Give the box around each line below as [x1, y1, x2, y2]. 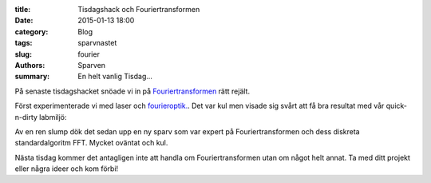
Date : [14, 16, 34, 26]
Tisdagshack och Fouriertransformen [77, 5, 200, 14]
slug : [14, 49, 32, 59]
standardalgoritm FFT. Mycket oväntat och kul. [14, 138, 168, 148]
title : [14, 5, 31, 14]
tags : [14, 38, 33, 48]
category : [14, 26, 49, 36]
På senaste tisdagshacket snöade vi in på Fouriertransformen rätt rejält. [14, 86, 251, 96]
